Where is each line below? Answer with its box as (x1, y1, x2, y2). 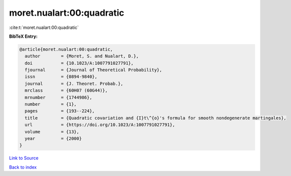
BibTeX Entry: (9, 33, 38, 39)
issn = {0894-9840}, (25, 74, 98, 79)
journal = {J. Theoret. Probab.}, (25, 81, 123, 86)
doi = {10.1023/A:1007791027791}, (25, 60, 134, 66)
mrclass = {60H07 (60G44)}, (25, 88, 108, 93)
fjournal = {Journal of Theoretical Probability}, (25, 67, 162, 73)
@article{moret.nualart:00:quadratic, (19, 47, 113, 52)
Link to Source (9, 155, 39, 161)
